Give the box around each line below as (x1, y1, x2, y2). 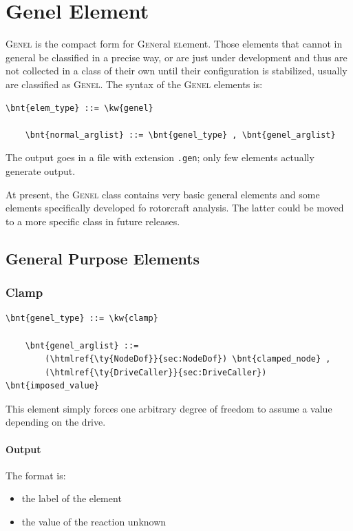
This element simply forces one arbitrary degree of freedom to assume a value (6, 401, 332, 415)
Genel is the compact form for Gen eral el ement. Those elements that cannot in (6, 37, 343, 51)
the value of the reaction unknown (21, 514, 167, 529)
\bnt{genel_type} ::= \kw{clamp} (6, 313, 158, 324)
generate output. (6, 163, 76, 178)
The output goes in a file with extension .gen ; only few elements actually (6, 150, 314, 165)
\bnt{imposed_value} (6, 381, 100, 391)
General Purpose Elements (6, 247, 200, 269)
